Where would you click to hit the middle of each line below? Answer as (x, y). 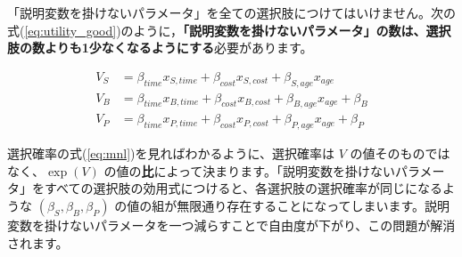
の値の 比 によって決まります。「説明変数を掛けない (249, 170)
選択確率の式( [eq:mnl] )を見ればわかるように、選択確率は (171, 153)
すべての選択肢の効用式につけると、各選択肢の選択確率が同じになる (243, 188)
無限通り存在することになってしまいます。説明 (313, 206)
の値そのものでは (400, 153)
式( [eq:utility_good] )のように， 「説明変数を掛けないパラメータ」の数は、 (217, 30)
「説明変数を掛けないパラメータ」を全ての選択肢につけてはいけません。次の (231, 12)
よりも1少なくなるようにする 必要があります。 (178, 48)
